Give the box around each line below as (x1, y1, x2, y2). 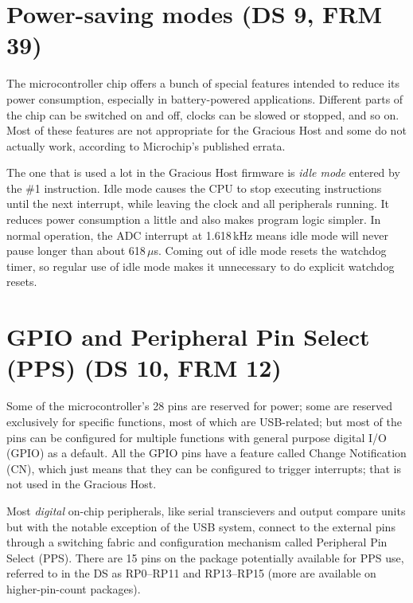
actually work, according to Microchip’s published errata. (6, 137, 286, 154)
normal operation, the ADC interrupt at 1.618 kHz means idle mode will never (6, 226, 388, 243)
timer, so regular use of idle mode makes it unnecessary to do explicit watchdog (6, 257, 395, 274)
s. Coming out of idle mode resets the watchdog (154, 242, 387, 259)
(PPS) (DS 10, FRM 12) (6, 351, 282, 384)
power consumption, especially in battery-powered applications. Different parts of (6, 90, 403, 107)
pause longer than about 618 (6, 242, 146, 259)
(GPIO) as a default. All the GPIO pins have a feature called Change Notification (6, 444, 407, 461)
